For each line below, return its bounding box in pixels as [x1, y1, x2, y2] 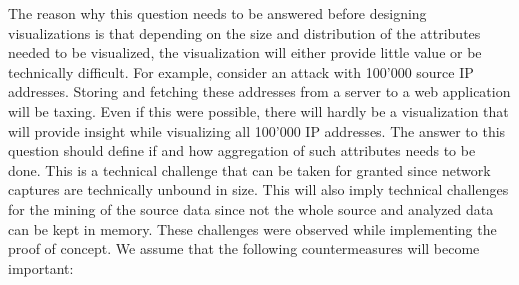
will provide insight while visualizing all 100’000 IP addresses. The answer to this [8, 120, 506, 141]
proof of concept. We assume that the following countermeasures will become [8, 238, 480, 259]
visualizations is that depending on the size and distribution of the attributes [8, 22, 481, 43]
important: [8, 257, 74, 278]
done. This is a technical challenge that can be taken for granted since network [8, 159, 491, 180]
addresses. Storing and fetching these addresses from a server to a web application [8, 81, 511, 102]
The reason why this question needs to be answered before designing [8, 3, 427, 23]
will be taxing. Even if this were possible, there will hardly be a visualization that [8, 100, 509, 121]
